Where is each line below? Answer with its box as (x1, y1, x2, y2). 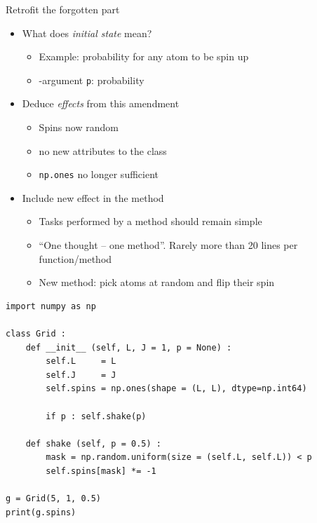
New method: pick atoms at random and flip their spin (39, 275, 275, 290)
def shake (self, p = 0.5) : (25, 438, 161, 449)
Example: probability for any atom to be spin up (39, 49, 249, 64)
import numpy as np (6, 301, 96, 311)
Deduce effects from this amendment (22, 96, 180, 111)
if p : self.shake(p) (46, 411, 147, 421)
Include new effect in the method (22, 190, 164, 205)
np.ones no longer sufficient (39, 167, 158, 182)
